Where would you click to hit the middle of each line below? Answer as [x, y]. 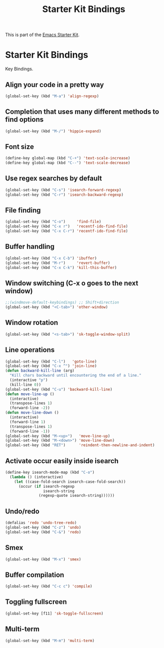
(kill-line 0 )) [25, 385]
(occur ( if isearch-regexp [46, 486]
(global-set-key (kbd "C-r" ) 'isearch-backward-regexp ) [64, 195]
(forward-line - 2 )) [30, 408]
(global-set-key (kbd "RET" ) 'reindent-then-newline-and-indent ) [80, 445]
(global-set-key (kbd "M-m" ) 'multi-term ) [50, 640]
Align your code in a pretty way [55, 84]
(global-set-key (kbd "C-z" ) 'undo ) [43, 527]
